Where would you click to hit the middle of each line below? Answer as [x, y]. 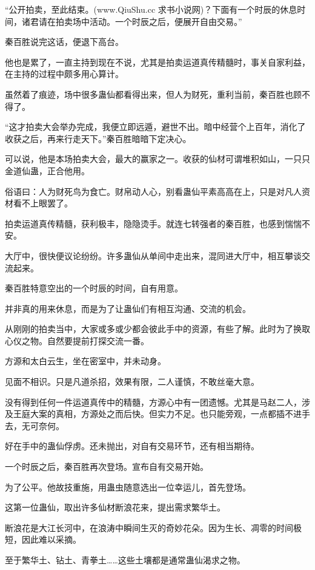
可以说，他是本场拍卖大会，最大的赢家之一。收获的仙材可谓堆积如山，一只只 [157, 159]
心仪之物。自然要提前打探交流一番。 [77, 340]
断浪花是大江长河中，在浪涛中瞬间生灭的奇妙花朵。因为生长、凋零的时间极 [153, 527]
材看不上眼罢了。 [39, 203]
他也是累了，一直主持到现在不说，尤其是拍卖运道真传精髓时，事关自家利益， [157, 62]
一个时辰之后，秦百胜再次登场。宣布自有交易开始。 [107, 467]
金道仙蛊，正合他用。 [47, 170]
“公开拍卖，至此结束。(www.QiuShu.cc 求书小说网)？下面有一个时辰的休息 [151, 9]
